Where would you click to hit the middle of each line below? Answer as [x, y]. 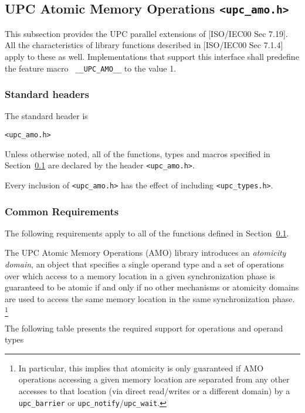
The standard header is [46, 116]
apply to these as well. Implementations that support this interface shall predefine [152, 56]
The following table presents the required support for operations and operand [144, 328]
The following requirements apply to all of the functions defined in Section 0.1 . [147, 233]
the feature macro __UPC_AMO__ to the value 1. [91, 68]
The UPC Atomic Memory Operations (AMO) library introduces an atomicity [145, 253]
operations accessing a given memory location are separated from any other [154, 379]
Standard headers [47, 94]
